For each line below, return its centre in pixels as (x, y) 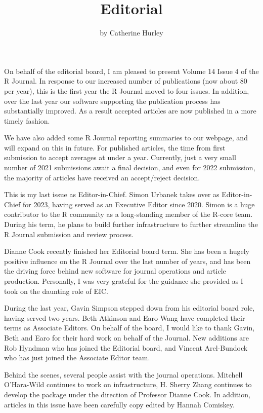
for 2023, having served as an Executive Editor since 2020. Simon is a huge (139, 204)
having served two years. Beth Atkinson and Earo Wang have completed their (125, 317)
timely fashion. (27, 120)
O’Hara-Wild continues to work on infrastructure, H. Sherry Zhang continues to (128, 384)
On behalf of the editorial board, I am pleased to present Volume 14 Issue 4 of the (131, 71)
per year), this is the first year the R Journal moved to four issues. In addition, (127, 90)
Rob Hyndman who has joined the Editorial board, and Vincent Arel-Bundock (126, 347)
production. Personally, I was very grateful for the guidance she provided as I (124, 281)
